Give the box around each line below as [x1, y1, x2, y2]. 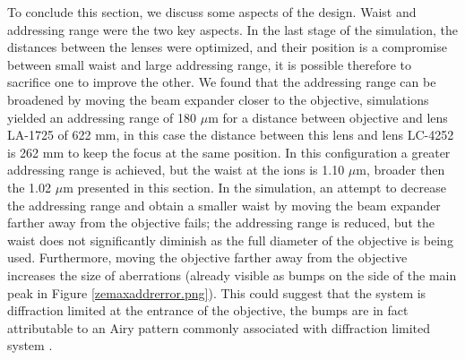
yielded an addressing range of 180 [7, 107, 197, 126]
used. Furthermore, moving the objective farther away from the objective [7, 248, 408, 267]
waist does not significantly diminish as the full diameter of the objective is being [7, 230, 453, 249]
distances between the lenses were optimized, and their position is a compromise [7, 38, 447, 56]
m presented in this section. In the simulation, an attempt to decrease [63, 177, 446, 196]
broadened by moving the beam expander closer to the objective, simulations [7, 90, 429, 108]
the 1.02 [7, 177, 51, 196]
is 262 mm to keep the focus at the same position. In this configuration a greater [7, 142, 451, 161]
